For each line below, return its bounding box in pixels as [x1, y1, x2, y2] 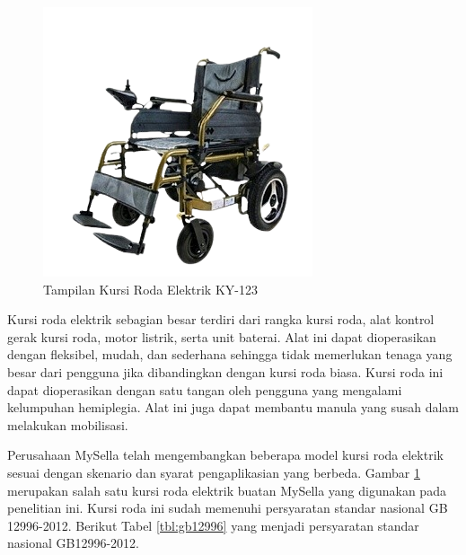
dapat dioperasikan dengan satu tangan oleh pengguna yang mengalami [7, 380, 402, 399]
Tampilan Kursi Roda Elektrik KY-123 [43, 279, 258, 298]
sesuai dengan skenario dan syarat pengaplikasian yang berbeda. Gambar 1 [7, 462, 420, 481]
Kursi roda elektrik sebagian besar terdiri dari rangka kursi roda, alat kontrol [7, 310, 435, 329]
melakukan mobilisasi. [7, 415, 128, 434]
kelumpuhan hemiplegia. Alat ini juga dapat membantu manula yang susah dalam [7, 398, 460, 417]
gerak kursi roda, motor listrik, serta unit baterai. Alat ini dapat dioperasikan [7, 327, 436, 346]
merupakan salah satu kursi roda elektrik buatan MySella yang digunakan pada [7, 480, 446, 499]
